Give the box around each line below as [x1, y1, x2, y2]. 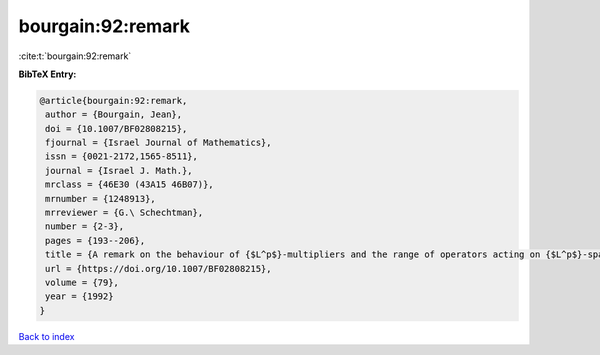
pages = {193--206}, [45, 235, 146, 246]
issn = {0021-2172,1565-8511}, [45, 151, 199, 162]
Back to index [18, 330, 75, 342]
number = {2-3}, [45, 221, 125, 232]
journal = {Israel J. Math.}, [45, 165, 194, 176]
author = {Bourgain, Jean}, [45, 109, 183, 120]
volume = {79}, [45, 277, 120, 288]
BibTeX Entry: [18, 68, 77, 80]
